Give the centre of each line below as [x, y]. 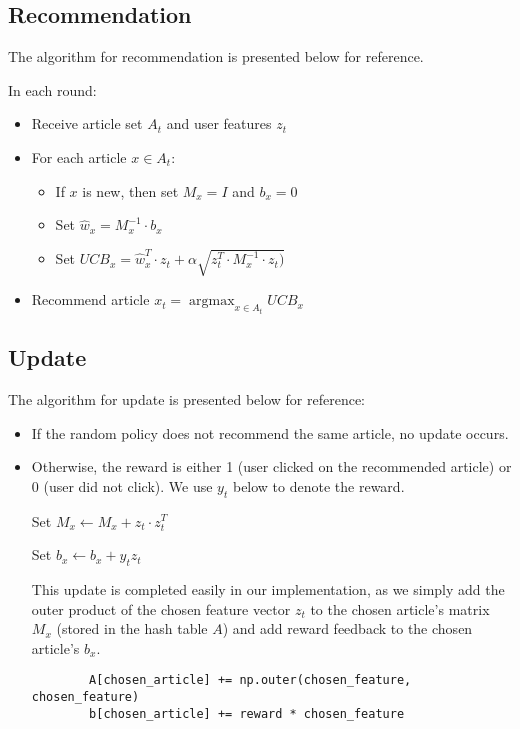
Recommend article [90, 299]
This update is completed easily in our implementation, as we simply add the [268, 588]
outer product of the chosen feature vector [161, 608]
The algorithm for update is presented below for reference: [186, 398]
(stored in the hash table [132, 628]
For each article [79, 156]
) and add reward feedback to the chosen [347, 628]
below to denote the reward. [318, 485]
